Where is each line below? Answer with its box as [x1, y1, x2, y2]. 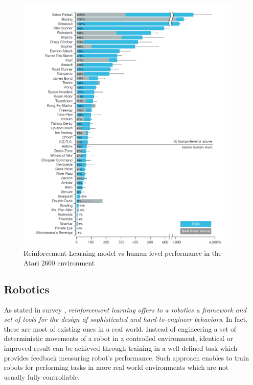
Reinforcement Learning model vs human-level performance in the [23, 248, 222, 258]
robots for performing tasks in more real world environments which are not [4, 362, 229, 372]
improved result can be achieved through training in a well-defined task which [4, 342, 238, 353]
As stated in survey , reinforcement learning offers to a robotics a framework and [4, 304, 247, 314]
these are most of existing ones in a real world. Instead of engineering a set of [4, 323, 236, 334]
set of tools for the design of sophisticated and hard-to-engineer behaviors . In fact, [4, 314, 248, 324]
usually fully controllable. [4, 371, 80, 382]
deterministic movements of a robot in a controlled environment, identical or [4, 333, 233, 343]
